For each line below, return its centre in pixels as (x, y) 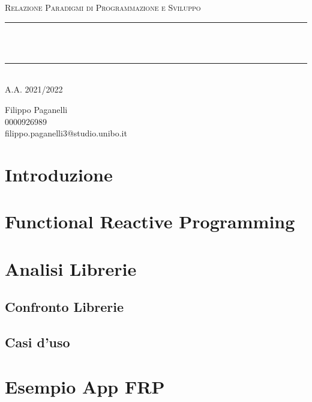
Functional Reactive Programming (150, 221)
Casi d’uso (37, 342)
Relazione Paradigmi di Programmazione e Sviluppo (103, 7)
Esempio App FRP (85, 386)
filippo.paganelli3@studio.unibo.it (66, 133)
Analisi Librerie (71, 268)
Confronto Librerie (64, 307)
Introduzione (59, 174)
